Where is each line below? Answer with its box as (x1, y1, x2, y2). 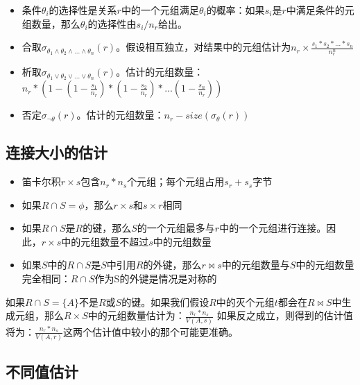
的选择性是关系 (49, 3, 117, 17)
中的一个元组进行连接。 (219, 221, 327, 235)
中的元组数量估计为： (87, 308, 185, 323)
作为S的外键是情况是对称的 (94, 271, 217, 286)
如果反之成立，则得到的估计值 (216, 308, 353, 323)
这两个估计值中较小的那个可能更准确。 (63, 324, 239, 339)
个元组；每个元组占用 (127, 174, 225, 189)
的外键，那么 (143, 257, 202, 272)
